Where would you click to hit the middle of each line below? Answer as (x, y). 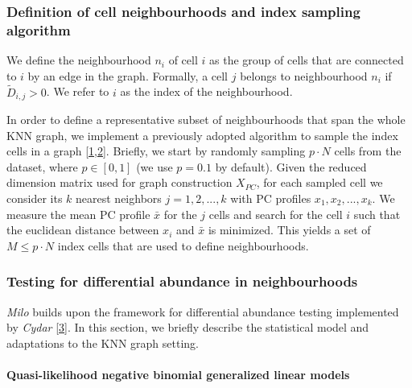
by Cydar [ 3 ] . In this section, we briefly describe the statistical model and (188, 327)
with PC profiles (271, 198)
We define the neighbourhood (79, 60)
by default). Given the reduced (291, 166)
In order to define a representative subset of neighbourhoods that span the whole (206, 119)
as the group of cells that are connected (307, 60)
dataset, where (42, 166)
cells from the (368, 151)
